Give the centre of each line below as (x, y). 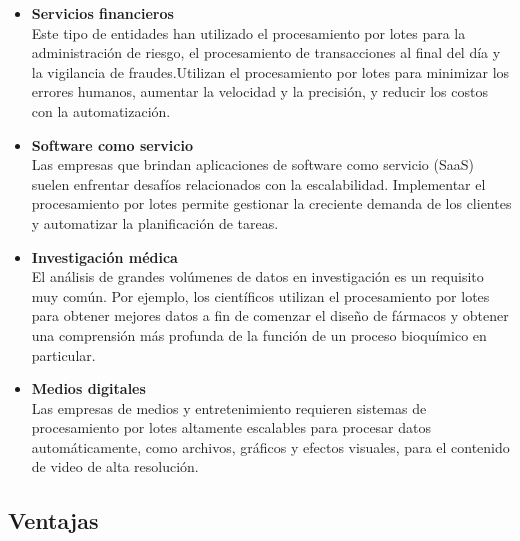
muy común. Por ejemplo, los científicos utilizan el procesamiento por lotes (260, 295)
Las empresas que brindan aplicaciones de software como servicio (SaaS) (252, 164)
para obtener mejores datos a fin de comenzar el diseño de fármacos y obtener (270, 315)
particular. (63, 354)
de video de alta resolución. (115, 466)
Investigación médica (104, 256)
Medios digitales (88, 388)
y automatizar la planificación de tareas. (155, 222)
